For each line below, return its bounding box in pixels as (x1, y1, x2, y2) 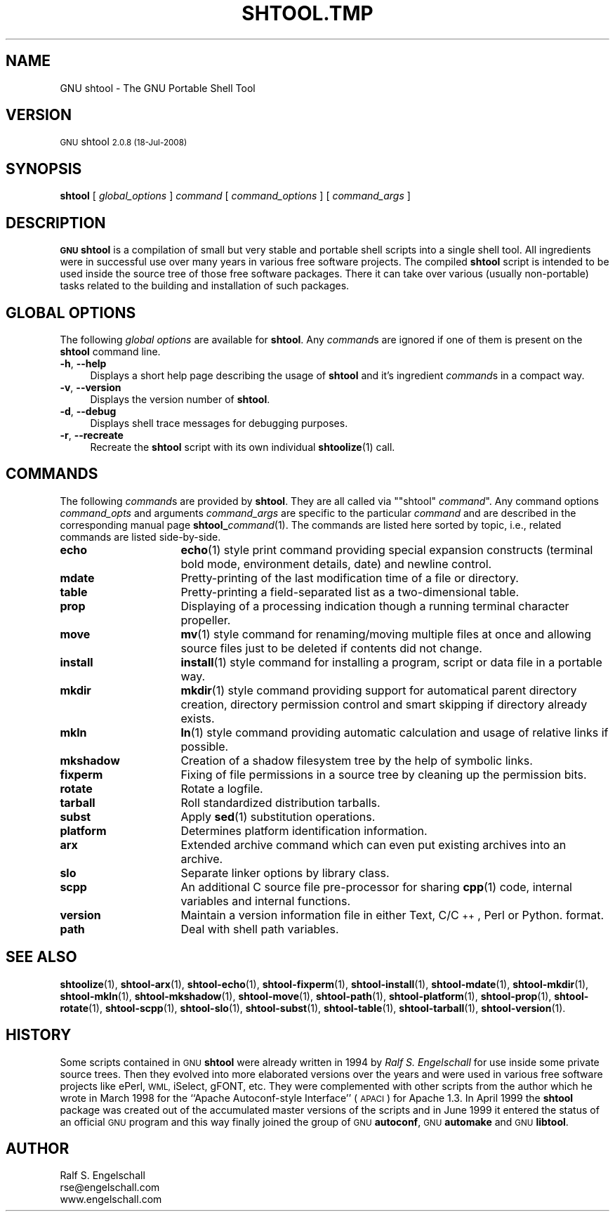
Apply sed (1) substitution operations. (180, 809, 376, 824)
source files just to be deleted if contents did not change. (180, 640, 482, 655)
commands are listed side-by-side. (60, 530, 221, 543)
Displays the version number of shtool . (90, 393, 270, 405)
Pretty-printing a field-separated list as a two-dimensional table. (180, 584, 520, 599)
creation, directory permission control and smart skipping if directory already (180, 697, 588, 711)
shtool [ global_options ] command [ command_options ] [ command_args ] (60, 190, 411, 202)
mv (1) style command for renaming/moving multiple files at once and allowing (180, 626, 592, 641)
